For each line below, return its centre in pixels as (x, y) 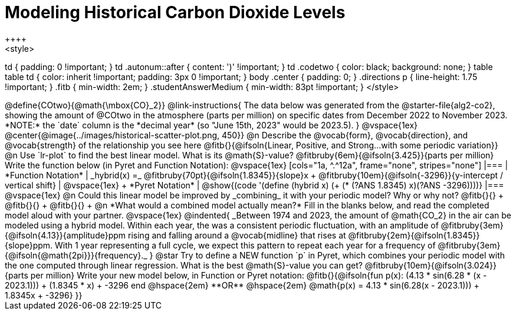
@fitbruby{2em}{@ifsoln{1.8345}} (414, 235)
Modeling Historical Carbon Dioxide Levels (175, 12)
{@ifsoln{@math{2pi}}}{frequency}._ (76, 255)
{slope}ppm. (29, 245)
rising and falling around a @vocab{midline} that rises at (237, 235)
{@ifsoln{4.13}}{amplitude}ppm (65, 235)
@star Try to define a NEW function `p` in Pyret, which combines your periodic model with (330, 255)
